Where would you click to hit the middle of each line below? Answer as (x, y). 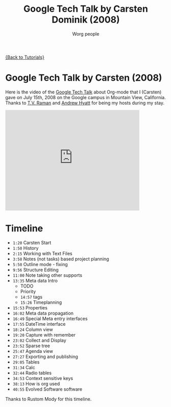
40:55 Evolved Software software (47, 389)
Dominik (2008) (86, 20)
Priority (28, 291)
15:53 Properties (30, 307)
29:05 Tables (26, 362)
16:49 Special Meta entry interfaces (50, 318)
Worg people (86, 34)
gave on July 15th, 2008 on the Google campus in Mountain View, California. (86, 97)
